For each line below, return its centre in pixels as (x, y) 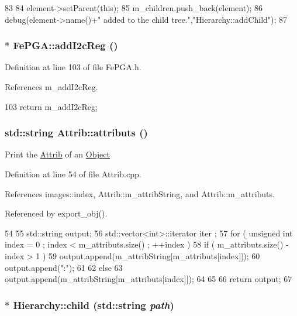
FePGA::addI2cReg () (65, 45)
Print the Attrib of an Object (57, 154)
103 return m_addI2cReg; (51, 106)
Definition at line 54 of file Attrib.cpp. (73, 174)
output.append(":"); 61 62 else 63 (64, 267)
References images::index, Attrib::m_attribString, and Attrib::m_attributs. (140, 193)
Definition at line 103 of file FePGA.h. (73, 67)
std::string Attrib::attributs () (76, 133)
